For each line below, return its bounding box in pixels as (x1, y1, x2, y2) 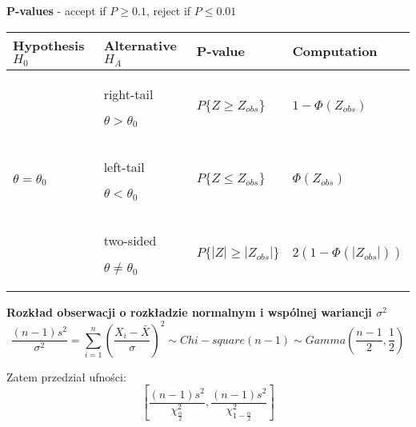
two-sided (103, 231, 157, 250)
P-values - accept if (6, 2, 106, 18)
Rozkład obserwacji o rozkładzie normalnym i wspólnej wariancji (6, 304, 372, 321)
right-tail (103, 84, 154, 103)
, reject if (146, 2, 191, 18)
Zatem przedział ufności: (6, 368, 126, 385)
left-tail (103, 158, 145, 177)
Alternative (103, 35, 177, 54)
